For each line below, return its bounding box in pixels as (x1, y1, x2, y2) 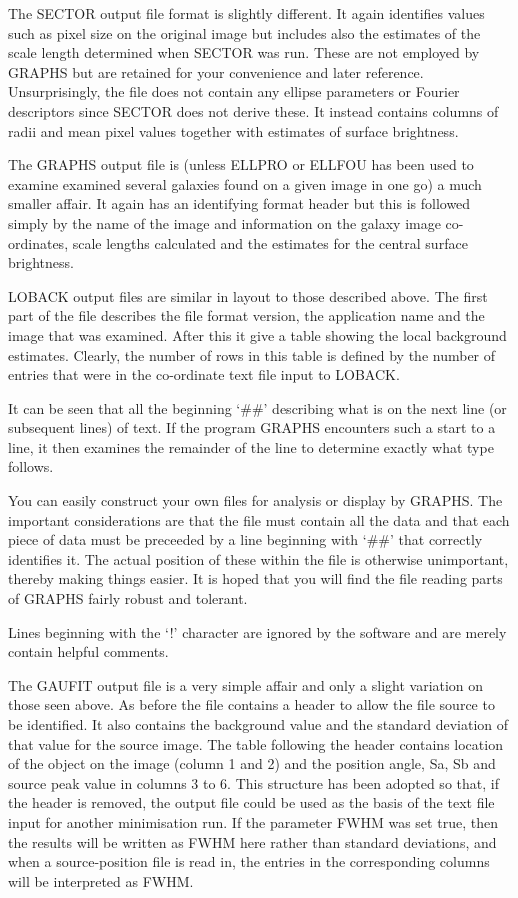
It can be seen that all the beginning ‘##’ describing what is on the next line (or (8, 397, 507, 418)
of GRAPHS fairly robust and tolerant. (8, 588, 248, 609)
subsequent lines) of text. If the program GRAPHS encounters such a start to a (8, 417, 496, 438)
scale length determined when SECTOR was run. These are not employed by (8, 42, 480, 63)
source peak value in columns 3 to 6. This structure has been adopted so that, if (8, 772, 499, 793)
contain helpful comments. (8, 641, 169, 662)
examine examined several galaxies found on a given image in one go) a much (8, 173, 482, 194)
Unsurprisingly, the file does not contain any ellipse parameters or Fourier (8, 81, 460, 102)
